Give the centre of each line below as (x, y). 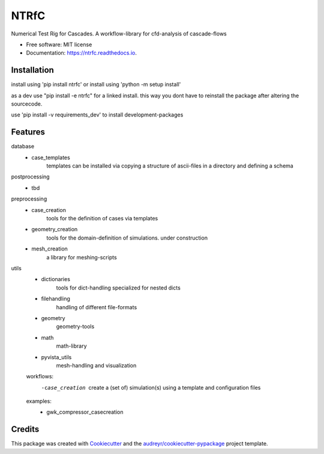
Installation (32, 70)
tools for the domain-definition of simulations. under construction (127, 238)
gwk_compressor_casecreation (85, 412)
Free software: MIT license (59, 44)
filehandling (55, 299)
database (23, 147)
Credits (25, 429)
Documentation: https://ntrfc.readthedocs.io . (82, 53)
